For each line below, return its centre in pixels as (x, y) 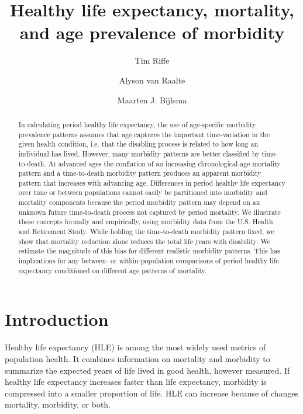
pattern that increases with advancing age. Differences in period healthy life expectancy (152, 182)
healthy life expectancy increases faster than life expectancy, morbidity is (136, 382)
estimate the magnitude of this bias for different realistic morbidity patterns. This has (149, 251)
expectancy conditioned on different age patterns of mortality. (113, 270)
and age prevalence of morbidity (152, 32)
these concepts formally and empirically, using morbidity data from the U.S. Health (146, 222)
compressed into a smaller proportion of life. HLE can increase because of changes (151, 393)
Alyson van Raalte (152, 80)
